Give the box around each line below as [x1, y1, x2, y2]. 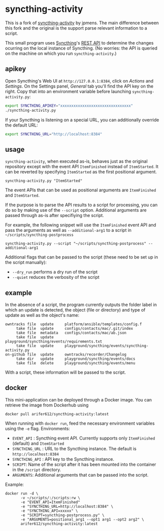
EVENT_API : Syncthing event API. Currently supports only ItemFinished [12, 435, 155, 441]
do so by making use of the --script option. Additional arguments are [5, 207, 147, 213]
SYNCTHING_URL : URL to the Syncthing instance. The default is [12, 445, 137, 451]
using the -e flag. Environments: [5, 425, 70, 431]
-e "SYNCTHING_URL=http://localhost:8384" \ [20, 504, 113, 509]
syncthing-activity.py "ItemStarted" [5, 178, 83, 183]
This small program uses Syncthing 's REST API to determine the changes [5, 40, 154, 45]
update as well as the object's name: [5, 312, 80, 318]
